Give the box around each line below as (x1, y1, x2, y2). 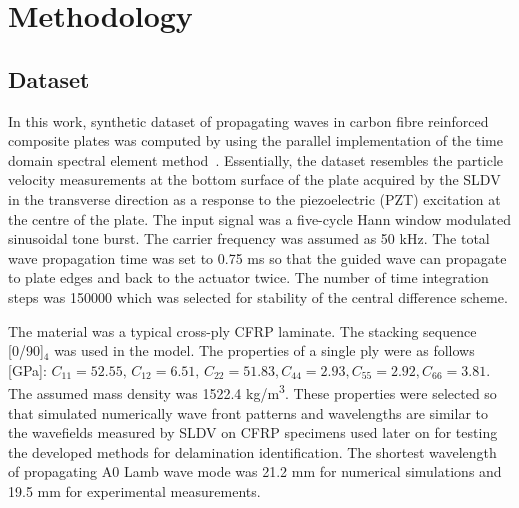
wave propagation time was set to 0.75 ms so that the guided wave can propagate (8, 247, 507, 268)
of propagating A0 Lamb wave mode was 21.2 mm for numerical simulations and (8, 461, 502, 482)
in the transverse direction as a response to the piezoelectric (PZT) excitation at (8, 188, 501, 209)
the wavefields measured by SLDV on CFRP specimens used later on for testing (8, 422, 498, 443)
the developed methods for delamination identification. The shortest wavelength (8, 441, 497, 462)
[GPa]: (8, 359, 47, 380)
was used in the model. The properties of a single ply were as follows (54, 340, 475, 361)
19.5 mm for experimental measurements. (8, 480, 261, 501)
